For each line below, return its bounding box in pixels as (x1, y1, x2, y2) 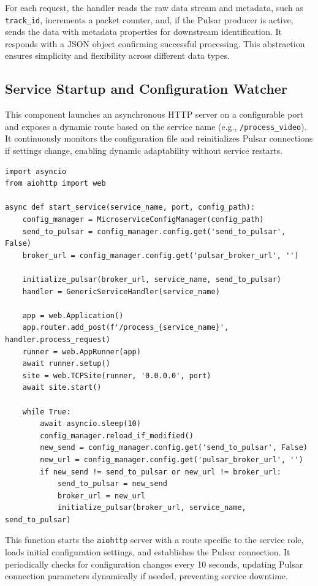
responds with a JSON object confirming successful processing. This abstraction (5, 37, 305, 50)
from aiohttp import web (5, 179, 106, 188)
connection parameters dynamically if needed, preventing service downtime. (5, 569, 288, 582)
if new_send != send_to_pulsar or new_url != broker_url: (40, 467, 282, 476)
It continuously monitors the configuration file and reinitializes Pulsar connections (5, 132, 313, 145)
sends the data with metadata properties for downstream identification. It (5, 25, 282, 38)
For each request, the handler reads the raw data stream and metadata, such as (5, 1, 303, 13)
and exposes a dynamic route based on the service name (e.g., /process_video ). (5, 120, 307, 132)
